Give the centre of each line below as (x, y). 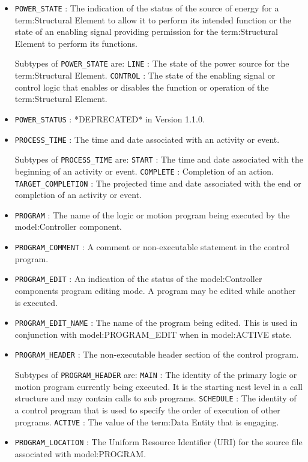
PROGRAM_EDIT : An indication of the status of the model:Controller (138, 279)
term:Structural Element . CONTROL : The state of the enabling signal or (145, 75)
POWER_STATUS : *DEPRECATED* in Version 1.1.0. (110, 118)
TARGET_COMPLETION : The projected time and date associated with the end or (158, 183)
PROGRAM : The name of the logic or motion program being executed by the (152, 214)
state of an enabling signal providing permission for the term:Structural (146, 31)
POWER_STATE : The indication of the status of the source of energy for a (147, 8)
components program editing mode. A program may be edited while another (155, 290)
